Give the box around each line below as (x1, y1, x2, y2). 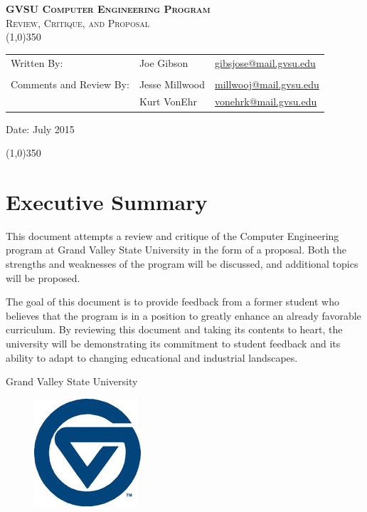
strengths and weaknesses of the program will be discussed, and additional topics (6, 256, 358, 271)
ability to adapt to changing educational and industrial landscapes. (6, 350, 298, 365)
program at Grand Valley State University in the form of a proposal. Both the (6, 242, 347, 257)
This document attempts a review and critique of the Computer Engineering (6, 228, 339, 243)
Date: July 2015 (6, 121, 75, 136)
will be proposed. (6, 270, 80, 285)
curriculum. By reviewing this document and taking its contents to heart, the (6, 322, 343, 337)
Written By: (11, 55, 63, 70)
